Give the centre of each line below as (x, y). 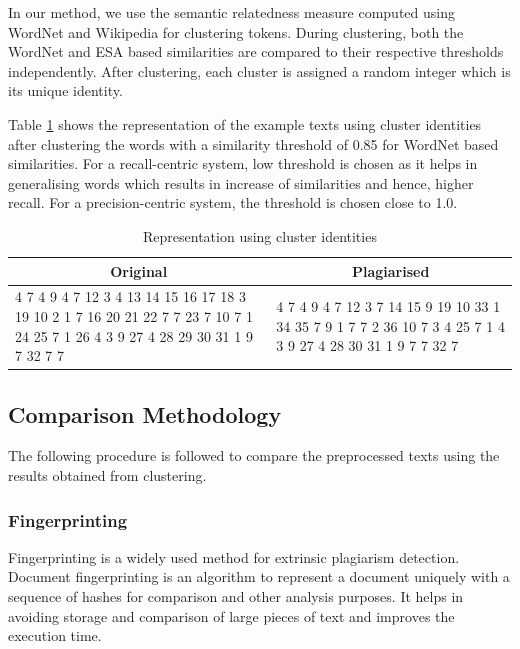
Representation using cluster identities (260, 235)
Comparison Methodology (145, 413)
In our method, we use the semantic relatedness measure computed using (231, 12)
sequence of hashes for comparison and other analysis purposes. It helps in (236, 596)
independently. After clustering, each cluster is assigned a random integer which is (259, 70)
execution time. (55, 635)
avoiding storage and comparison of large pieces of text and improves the (231, 615)
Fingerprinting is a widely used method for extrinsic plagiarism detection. (234, 556)
